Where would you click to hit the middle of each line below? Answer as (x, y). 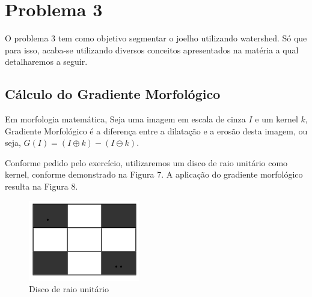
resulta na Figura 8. (41, 186)
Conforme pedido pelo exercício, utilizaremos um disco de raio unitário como (146, 162)
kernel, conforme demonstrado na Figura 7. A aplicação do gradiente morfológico (154, 174)
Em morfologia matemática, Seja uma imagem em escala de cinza (125, 119)
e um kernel (277, 119)
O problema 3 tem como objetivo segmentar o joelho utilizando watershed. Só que (156, 38)
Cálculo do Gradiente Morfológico (113, 94)
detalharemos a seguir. (46, 61)
